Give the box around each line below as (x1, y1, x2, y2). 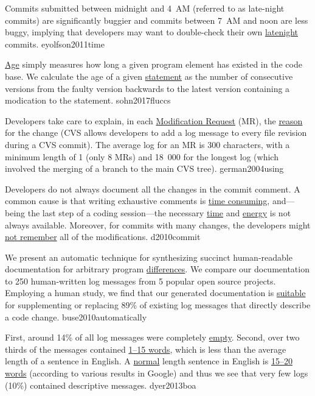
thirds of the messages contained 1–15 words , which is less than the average (5, 342, 286, 355)
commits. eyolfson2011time (5, 37, 105, 50)
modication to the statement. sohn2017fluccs (5, 94, 171, 107)
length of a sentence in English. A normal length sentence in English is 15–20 (5, 355, 292, 367)
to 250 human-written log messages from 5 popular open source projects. (5, 274, 276, 287)
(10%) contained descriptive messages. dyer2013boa (5, 378, 196, 391)
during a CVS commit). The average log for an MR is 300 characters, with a (5, 138, 290, 150)
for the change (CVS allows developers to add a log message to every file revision (5, 126, 307, 139)
